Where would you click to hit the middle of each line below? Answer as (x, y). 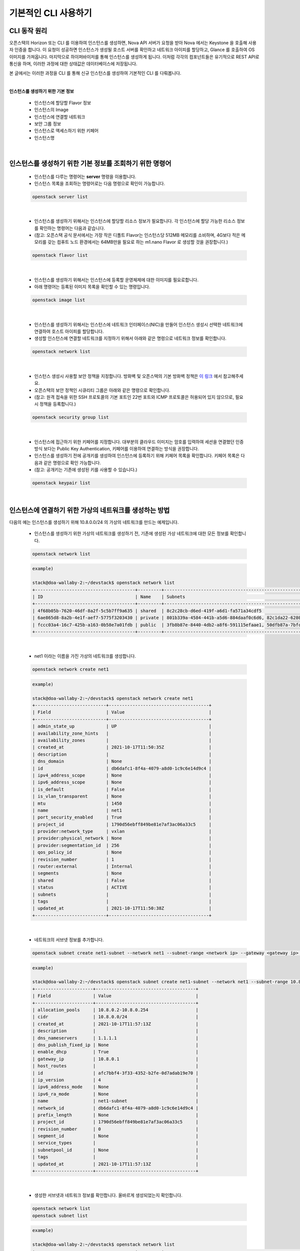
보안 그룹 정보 (48, 124)
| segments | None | (122, 873)
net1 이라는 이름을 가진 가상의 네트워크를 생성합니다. (85, 656)
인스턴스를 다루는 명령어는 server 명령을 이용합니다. (85, 176)
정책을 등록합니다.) (57, 404)
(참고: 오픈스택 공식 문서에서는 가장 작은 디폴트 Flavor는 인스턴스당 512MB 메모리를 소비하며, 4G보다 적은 (137, 235)
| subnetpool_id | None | (115, 1150)
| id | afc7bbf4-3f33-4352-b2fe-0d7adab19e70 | (115, 1073)
